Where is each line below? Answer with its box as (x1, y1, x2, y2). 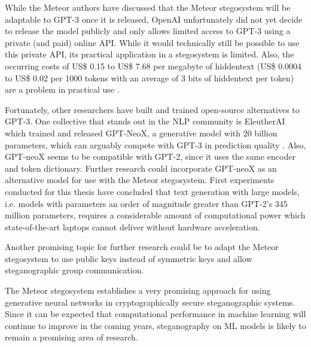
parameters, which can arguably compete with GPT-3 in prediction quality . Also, (5, 138, 306, 151)
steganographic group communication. (5, 264, 144, 276)
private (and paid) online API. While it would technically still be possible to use (5, 36, 300, 48)
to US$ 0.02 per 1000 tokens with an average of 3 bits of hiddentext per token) (5, 71, 294, 84)
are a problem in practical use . (5, 83, 120, 96)
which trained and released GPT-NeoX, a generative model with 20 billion (5, 126, 278, 139)
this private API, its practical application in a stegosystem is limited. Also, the (5, 48, 294, 60)
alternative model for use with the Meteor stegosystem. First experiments (5, 173, 275, 186)
